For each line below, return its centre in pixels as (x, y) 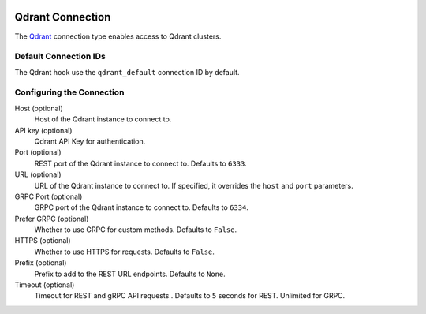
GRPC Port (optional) (49, 196)
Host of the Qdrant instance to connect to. (103, 119)
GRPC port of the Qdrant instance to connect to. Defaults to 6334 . (141, 207)
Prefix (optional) (41, 263)
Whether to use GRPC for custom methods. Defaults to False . (135, 230)
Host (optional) (39, 108)
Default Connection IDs (60, 57)
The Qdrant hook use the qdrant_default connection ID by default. (127, 72)
